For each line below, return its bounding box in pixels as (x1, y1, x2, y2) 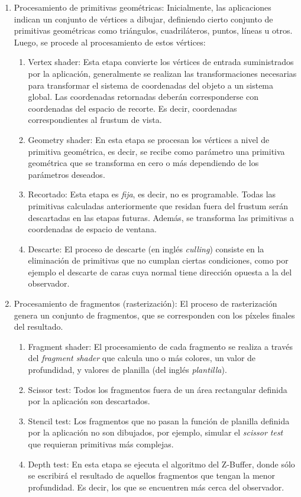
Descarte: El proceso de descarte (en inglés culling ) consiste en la (28, 242, 264, 255)
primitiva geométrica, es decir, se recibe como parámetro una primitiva (28, 145, 285, 157)
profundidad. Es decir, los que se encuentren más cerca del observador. (28, 480, 284, 493)
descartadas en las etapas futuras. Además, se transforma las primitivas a (28, 211, 294, 223)
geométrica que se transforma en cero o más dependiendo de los (28, 157, 259, 169)
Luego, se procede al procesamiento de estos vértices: (14, 35, 206, 48)
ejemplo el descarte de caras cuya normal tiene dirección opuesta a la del (28, 265, 292, 278)
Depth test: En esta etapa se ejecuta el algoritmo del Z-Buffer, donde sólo (28, 457, 295, 470)
